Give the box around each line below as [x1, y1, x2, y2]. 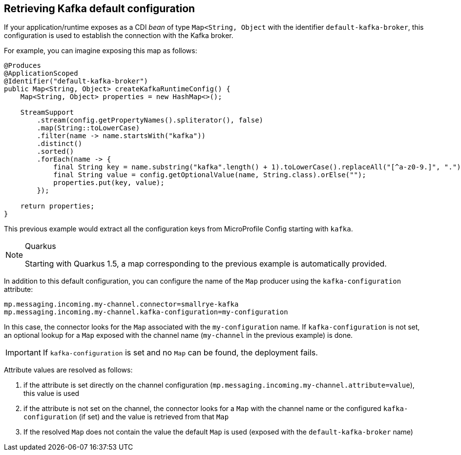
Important [5, 348, 41, 358]
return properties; [20, 202, 95, 210]
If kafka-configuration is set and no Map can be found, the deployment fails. [42, 348, 318, 358]
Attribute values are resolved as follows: [4, 366, 133, 374]
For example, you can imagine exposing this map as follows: [4, 46, 197, 55]
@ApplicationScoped [4, 69, 78, 78]
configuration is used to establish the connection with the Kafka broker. [4, 31, 233, 40]
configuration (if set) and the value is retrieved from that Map [23, 413, 229, 421]
